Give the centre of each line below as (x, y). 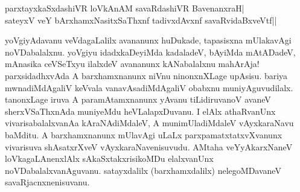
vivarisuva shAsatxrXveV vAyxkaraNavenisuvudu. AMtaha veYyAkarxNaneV (149, 146)
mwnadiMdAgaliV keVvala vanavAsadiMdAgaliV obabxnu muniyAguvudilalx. (149, 87)
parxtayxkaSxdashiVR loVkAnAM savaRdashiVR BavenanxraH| (125, 8)
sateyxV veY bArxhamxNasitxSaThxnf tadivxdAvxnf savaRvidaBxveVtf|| (141, 20)
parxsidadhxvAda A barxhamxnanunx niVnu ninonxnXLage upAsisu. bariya (146, 75)
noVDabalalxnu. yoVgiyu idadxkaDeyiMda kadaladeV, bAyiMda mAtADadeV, (150, 52)
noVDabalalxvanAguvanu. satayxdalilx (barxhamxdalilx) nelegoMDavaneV (143, 170)
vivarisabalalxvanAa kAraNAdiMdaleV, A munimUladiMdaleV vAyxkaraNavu (149, 123)
